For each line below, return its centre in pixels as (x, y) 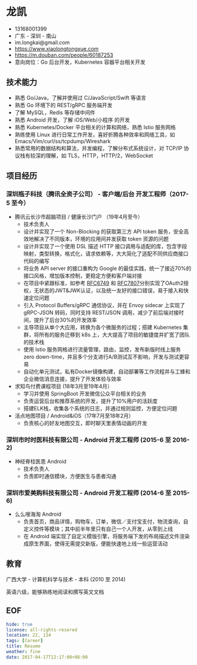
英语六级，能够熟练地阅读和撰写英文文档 (55, 592)
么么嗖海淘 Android (38, 514)
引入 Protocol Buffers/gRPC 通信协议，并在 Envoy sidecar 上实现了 (104, 305)
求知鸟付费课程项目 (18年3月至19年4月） (64, 386)
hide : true (19, 624)
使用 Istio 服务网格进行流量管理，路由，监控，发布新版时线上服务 (102, 350)
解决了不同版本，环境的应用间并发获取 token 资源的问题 (101, 239)
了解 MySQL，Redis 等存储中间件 (55, 112)
